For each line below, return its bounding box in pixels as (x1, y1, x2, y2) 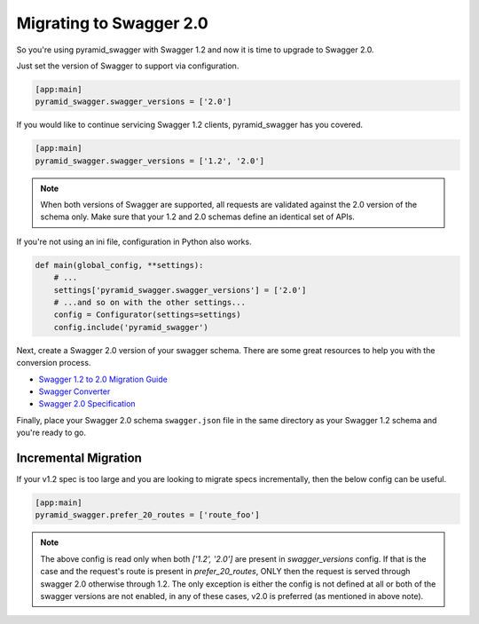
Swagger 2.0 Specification (38, 399, 137, 409)
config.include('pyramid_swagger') (53, 322, 208, 332)
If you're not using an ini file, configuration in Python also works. (16, 236, 252, 247)
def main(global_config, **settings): (35, 260, 204, 270)
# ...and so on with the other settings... (53, 297, 246, 307)
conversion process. (16, 358, 91, 368)
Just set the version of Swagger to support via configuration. (16, 60, 239, 71)
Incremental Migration (16, 450, 142, 465)
